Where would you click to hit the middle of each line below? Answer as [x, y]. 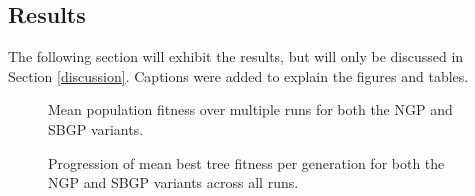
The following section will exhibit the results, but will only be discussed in [236, 56]
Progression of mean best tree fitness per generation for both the [246, 162]
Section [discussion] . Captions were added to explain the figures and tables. [238, 75]
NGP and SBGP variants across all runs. [173, 182]
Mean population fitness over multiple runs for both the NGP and [250, 109]
